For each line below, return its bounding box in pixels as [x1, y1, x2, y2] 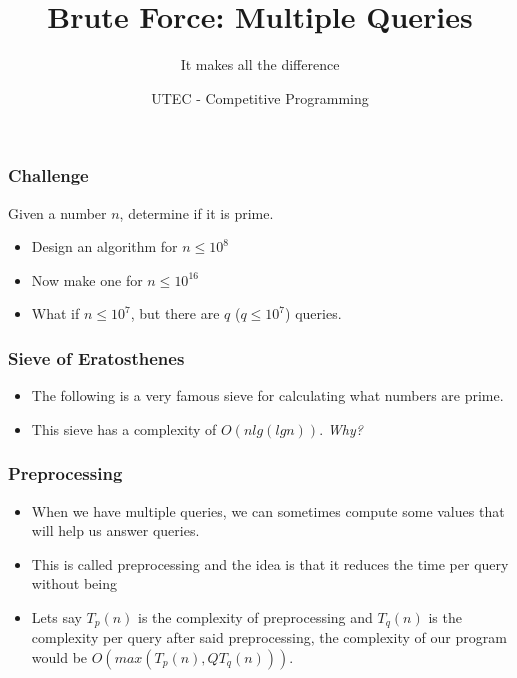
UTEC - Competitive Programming [151, 87, 369, 108]
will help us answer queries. [31, 520, 200, 541]
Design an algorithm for [31, 236, 178, 257]
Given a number [8, 202, 107, 223]
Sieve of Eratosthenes [8, 345, 185, 370]
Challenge [8, 163, 89, 188]
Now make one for [31, 269, 143, 290]
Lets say [31, 606, 82, 627]
